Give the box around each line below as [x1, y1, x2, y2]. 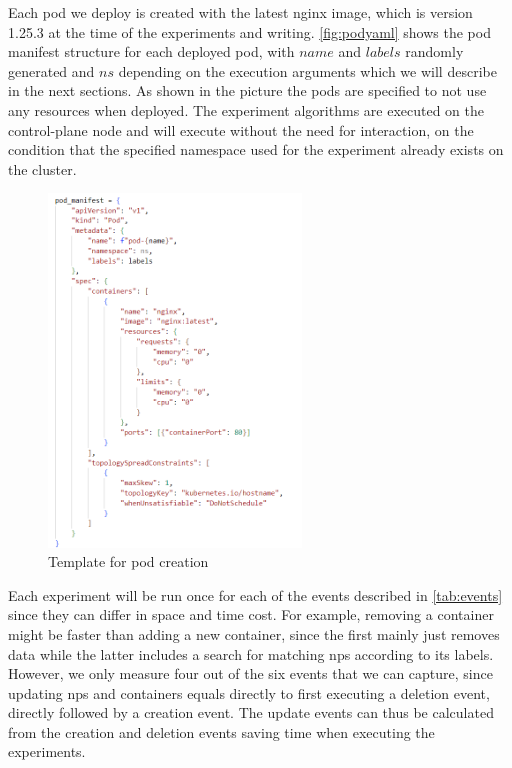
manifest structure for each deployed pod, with [8, 41, 295, 62]
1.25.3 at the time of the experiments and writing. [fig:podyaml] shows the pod [8, 21, 491, 42]
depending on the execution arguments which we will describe [118, 60, 497, 81]
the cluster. [8, 158, 77, 179]
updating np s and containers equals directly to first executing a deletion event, [8, 682, 490, 703]
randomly [405, 41, 464, 62]
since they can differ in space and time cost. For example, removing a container [8, 604, 494, 625]
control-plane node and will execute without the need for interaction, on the [8, 119, 474, 140]
